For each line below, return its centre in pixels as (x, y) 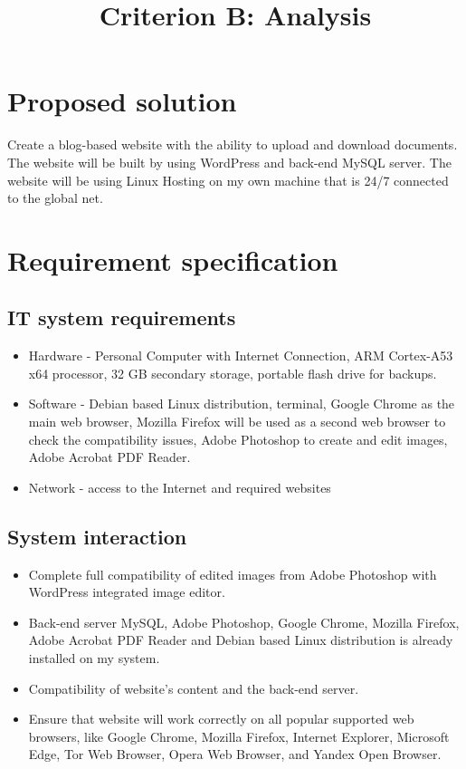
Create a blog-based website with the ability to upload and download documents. (233, 144)
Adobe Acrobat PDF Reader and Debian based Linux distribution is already (241, 640)
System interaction (97, 536)
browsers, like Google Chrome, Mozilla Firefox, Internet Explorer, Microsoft (239, 736)
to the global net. (55, 198)
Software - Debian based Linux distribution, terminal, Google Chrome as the (242, 404)
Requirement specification (173, 260)
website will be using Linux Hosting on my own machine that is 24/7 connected (228, 180)
